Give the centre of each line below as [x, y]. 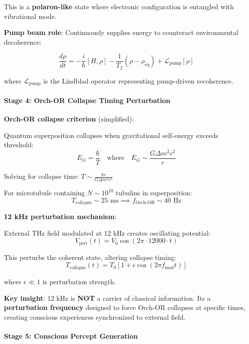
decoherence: [23, 42]
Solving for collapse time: [42, 176]
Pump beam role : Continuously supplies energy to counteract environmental [121, 32]
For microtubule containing [44, 193]
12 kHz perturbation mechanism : [60, 216]
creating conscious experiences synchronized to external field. [95, 317]
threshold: [19, 145]
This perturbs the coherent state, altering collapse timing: [90, 257]
